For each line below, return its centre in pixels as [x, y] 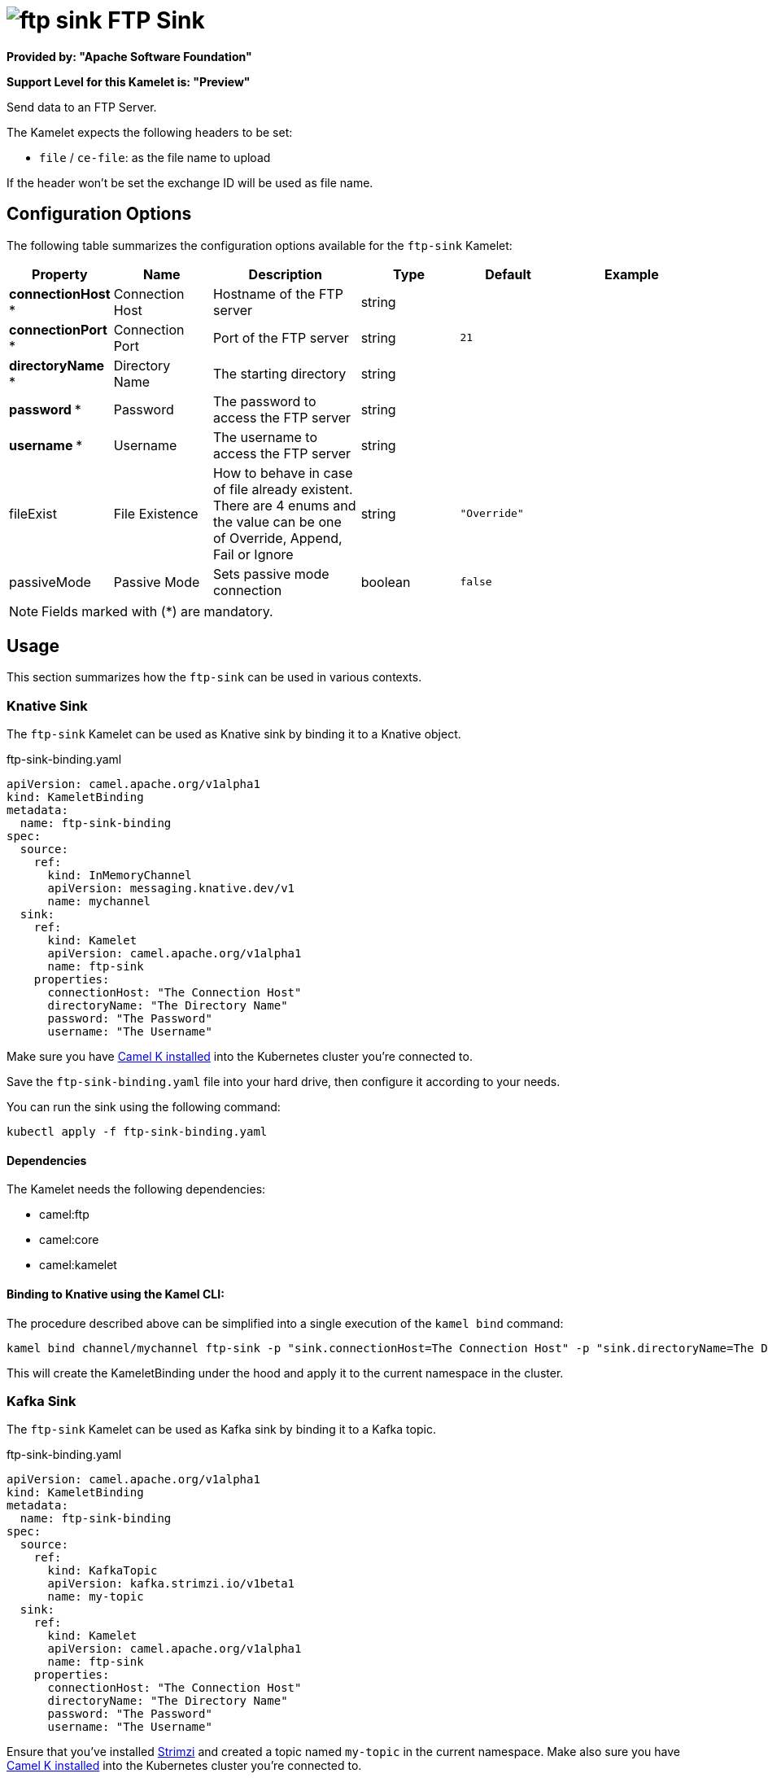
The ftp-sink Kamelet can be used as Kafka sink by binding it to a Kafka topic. [221, 1430]
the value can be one [277, 521]
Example [631, 274]
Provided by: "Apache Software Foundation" [129, 56]
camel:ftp [64, 1215]
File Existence [156, 513]
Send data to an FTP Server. [82, 107]
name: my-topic [96, 1597]
